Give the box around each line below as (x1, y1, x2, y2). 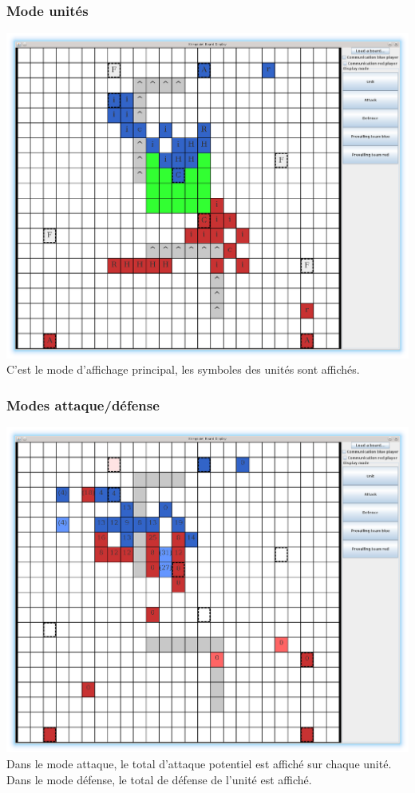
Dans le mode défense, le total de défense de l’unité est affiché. (6, 771, 312, 787)
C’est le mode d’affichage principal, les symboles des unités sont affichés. (6, 361, 360, 378)
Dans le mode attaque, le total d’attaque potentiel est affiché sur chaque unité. (6, 755, 392, 772)
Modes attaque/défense (6, 395, 160, 414)
